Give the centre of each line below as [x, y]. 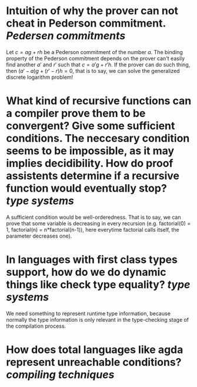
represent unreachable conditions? [94, 362]
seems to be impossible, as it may [90, 151]
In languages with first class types [92, 260]
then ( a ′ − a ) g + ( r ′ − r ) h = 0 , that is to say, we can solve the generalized [93, 71]
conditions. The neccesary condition [98, 139]
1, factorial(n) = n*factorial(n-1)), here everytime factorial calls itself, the [93, 229]
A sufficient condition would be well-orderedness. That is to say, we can [94, 217]
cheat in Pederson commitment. [86, 23]
